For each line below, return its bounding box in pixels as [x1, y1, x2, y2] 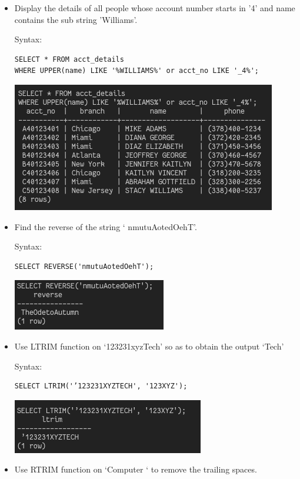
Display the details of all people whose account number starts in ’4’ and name [14, 2, 295, 14]
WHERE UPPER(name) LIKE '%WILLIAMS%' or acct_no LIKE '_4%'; [14, 66, 259, 75]
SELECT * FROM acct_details [14, 55, 124, 64]
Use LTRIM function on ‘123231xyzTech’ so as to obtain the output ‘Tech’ [14, 340, 284, 352]
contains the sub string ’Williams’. [14, 13, 138, 25]
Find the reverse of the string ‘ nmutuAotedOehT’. [14, 220, 197, 232]
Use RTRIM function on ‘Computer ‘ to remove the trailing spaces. [14, 463, 257, 475]
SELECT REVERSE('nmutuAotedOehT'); [14, 262, 154, 271]
